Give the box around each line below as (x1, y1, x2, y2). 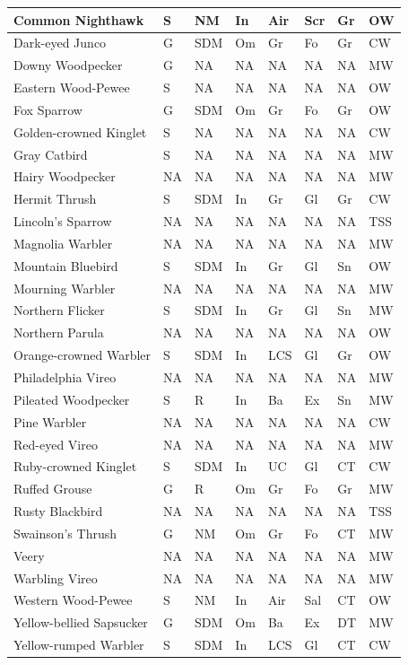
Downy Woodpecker (13, 56, 123, 74)
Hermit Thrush (13, 189, 97, 208)
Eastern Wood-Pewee (13, 78, 130, 97)
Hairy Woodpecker (13, 167, 116, 186)
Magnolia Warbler (13, 233, 113, 252)
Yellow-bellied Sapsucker (13, 613, 148, 632)
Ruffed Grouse (13, 479, 92, 498)
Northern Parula (13, 323, 104, 342)
